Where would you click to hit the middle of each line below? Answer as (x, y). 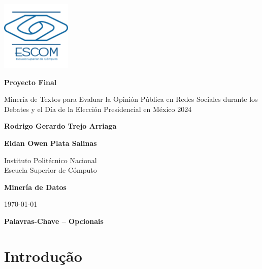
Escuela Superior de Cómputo (51, 170)
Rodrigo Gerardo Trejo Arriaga (60, 126)
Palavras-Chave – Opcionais (54, 221)
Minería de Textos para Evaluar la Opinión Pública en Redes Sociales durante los (131, 99)
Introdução (43, 256)
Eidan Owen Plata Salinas (51, 143)
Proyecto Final (30, 82)
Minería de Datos (35, 187)
